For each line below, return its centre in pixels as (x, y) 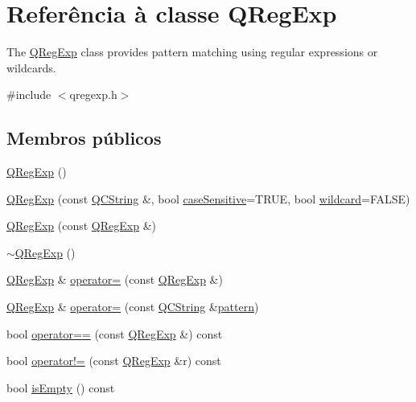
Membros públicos (84, 138)
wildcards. (31, 67)
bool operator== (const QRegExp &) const (115, 333)
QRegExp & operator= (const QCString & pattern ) (133, 307)
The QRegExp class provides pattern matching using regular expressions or (192, 52)
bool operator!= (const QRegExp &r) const (114, 361)
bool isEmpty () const (61, 387)
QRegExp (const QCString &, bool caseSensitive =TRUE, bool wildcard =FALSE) (208, 198)
